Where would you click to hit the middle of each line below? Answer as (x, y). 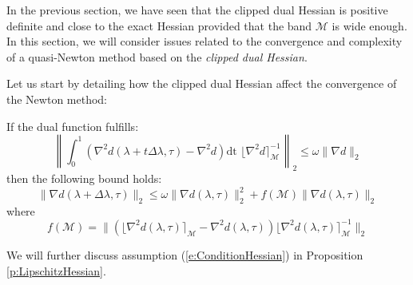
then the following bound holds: (84, 178)
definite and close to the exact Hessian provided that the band (159, 25)
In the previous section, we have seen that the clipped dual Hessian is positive (197, 10)
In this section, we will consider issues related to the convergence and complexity (205, 41)
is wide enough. (369, 25)
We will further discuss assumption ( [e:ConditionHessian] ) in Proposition (185, 254)
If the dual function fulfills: (73, 126)
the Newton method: (57, 99)
